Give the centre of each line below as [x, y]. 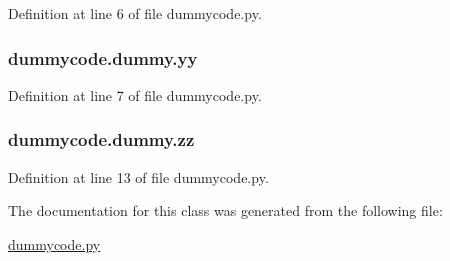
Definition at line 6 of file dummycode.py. [135, 13]
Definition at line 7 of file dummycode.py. [135, 94]
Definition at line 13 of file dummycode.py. [138, 176]
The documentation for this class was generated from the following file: [225, 210]
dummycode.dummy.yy [103, 57]
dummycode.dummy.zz [101, 139]
